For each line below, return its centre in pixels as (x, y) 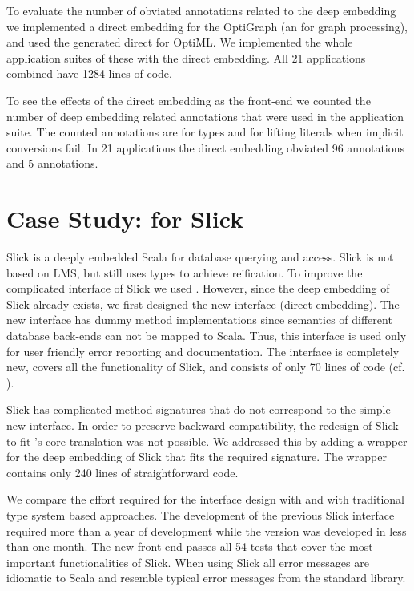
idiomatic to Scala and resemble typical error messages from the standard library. (206, 578)
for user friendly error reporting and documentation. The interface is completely (203, 351)
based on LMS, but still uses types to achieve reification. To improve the (185, 272)
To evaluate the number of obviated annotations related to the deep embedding (201, 10)
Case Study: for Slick (125, 219)
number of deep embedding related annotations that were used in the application (205, 116)
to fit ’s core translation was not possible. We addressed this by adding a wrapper (207, 441)
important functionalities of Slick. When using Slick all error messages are (188, 562)
